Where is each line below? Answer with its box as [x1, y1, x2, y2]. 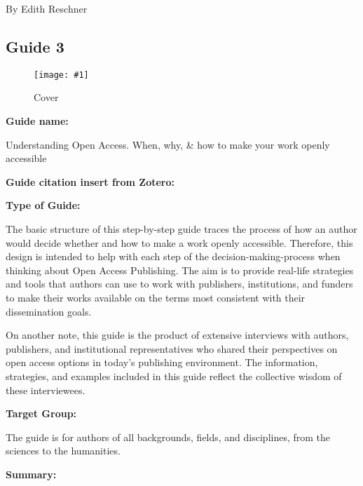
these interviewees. [6, 382, 85, 397]
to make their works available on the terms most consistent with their [6, 290, 306, 304]
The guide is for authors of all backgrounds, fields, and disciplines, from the [6, 429, 331, 444]
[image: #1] [34, 69, 89, 80]
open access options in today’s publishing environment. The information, [6, 355, 318, 370]
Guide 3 [6, 35, 64, 57]
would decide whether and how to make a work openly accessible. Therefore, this [6, 235, 353, 250]
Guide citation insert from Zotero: [6, 174, 174, 189]
